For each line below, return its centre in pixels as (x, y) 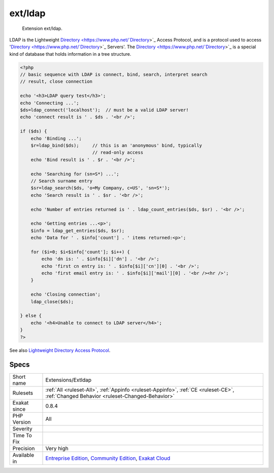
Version (22, 422)
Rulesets (23, 393)
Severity (22, 429)
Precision (24, 449)
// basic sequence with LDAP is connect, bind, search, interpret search (114, 75)
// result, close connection (56, 82)
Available (23, 455)
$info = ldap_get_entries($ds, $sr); (78, 230)
